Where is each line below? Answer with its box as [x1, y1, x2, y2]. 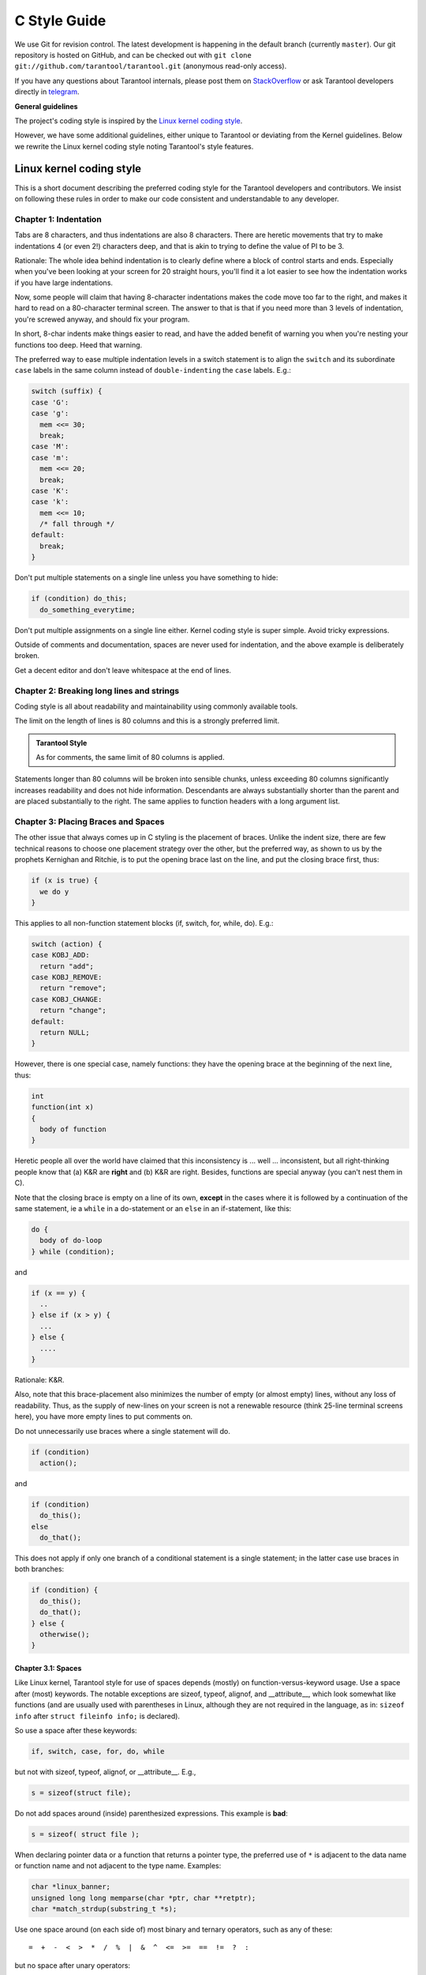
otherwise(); [39, 1630, 90, 1638]
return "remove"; [39, 984, 106, 993]
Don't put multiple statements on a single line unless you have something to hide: [14, 573, 278, 582]
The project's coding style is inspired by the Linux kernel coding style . [14, 115, 243, 126]
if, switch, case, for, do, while [31, 1747, 165, 1755]
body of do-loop [39, 1236, 103, 1245]
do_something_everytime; [39, 605, 136, 614]
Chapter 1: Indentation [14, 213, 102, 224]
